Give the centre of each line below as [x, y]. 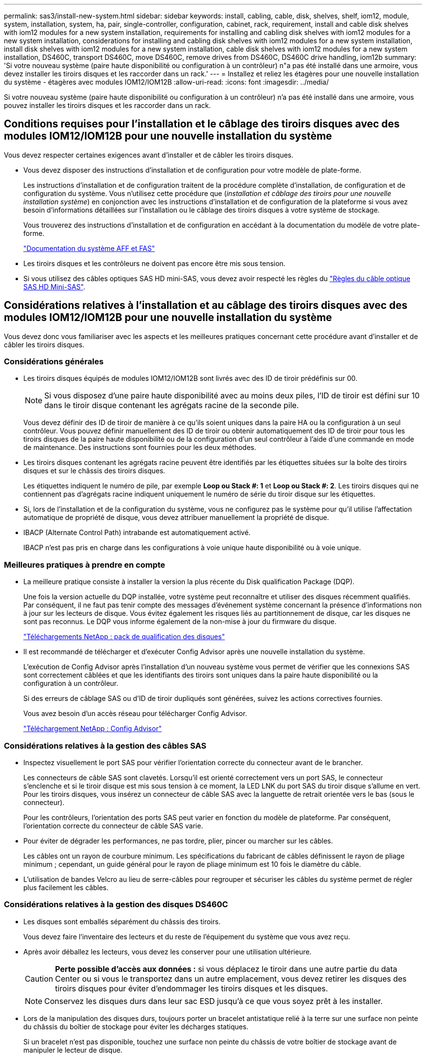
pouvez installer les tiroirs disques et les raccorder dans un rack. [107, 105]
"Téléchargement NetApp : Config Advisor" [93, 729]
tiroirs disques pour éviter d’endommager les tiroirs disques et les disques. [192, 988]
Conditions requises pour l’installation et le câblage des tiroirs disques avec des [202, 124]
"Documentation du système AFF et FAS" [89, 248]
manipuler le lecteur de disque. [73, 1050]
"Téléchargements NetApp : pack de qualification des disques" [124, 637]
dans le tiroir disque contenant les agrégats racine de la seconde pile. [172, 405]
